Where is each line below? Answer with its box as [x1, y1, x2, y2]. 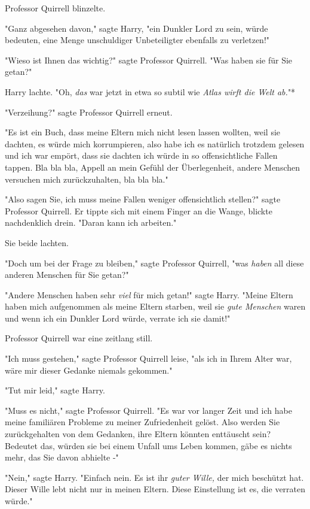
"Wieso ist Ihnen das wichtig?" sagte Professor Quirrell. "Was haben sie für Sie [5, 53, 293, 66]
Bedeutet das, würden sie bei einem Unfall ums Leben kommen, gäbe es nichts [5, 439, 292, 452]
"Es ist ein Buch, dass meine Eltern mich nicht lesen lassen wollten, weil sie [5, 126, 281, 138]
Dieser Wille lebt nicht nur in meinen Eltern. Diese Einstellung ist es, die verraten [5, 483, 306, 495]
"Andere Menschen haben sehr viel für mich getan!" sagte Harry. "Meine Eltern [5, 288, 293, 301]
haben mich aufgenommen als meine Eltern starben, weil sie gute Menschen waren [5, 300, 306, 313]
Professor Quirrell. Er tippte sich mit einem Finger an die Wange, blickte [5, 204, 272, 217]
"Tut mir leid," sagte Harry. [5, 384, 105, 396]
